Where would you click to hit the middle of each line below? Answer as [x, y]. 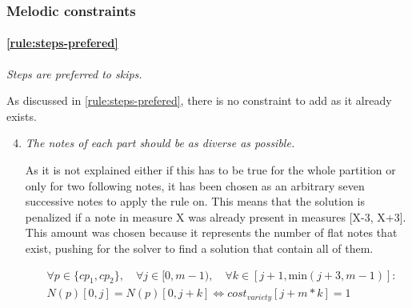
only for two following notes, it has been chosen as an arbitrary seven [195, 185]
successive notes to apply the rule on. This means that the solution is [195, 201]
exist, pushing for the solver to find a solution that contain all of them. [199, 248]
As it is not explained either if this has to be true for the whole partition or [210, 170]
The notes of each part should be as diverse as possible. [160, 143]
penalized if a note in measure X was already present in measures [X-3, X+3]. [216, 216]
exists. [22, 116]
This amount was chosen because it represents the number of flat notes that [211, 232]
